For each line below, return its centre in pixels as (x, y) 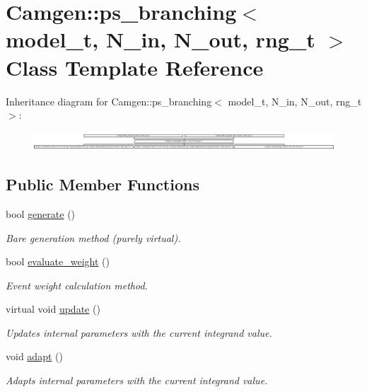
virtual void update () (53, 309)
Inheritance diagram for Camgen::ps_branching (109, 101)
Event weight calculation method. (77, 285)
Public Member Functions (103, 184)
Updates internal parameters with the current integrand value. (139, 332)
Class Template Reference (135, 67)
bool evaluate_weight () (58, 261)
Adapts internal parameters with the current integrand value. (137, 380)
